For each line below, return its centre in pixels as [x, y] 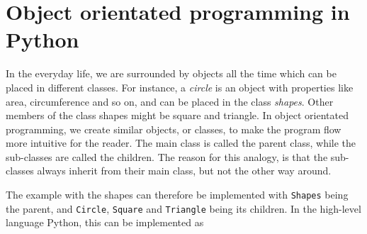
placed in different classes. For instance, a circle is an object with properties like [180, 87]
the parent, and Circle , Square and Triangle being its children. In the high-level [183, 208]
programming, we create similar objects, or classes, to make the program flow [174, 129]
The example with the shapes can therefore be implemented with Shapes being [177, 195]
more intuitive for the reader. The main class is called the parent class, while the [181, 143]
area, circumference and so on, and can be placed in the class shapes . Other [170, 101]
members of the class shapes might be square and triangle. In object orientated [177, 115]
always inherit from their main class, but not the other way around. [184, 171]
